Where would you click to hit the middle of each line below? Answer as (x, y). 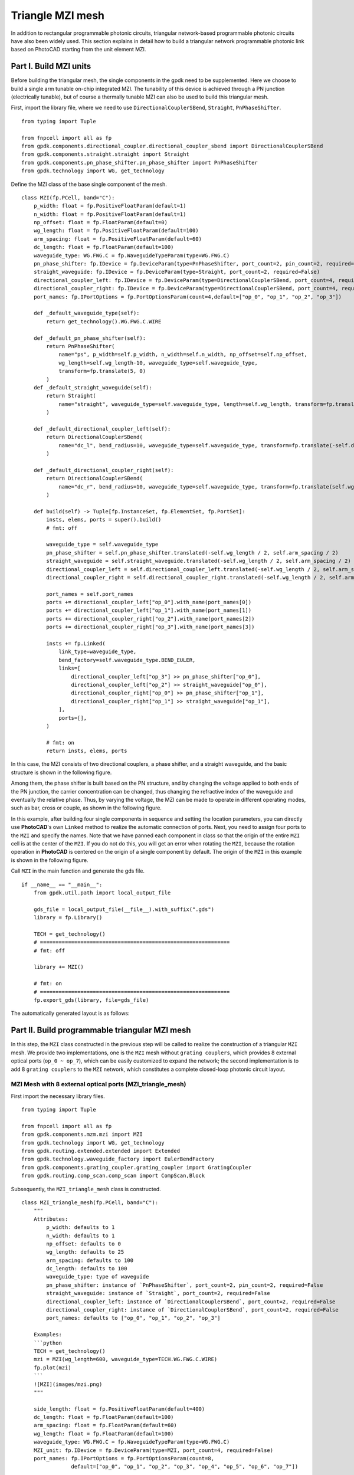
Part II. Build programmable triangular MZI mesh (101, 1030)
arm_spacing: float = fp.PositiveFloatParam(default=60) (117, 239)
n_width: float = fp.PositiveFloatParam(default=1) (110, 214)
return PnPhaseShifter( (81, 346)
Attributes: (51, 1219)
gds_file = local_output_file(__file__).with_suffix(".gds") (124, 909)
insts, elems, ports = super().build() (104, 520)
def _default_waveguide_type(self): (86, 313)
